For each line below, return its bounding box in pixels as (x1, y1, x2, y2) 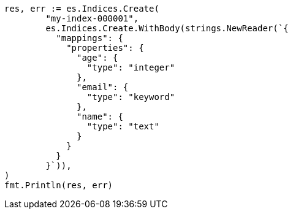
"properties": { (66, 43, 144, 53)
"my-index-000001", (45, 13, 139, 23)
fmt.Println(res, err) (4, 180, 113, 190)
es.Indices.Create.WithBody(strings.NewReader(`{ (45, 23, 289, 33)
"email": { (77, 82, 129, 92)
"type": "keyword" (86, 92, 175, 102)
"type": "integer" (86, 63, 175, 72)
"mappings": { (56, 33, 123, 43)
